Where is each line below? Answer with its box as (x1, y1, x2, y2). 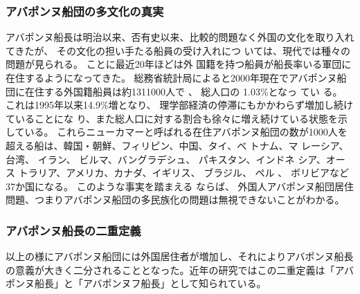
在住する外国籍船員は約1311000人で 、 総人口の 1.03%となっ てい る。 (24, 84, 343, 98)
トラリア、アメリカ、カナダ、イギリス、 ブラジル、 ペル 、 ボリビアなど (18, 165, 349, 180)
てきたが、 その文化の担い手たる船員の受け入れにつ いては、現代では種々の (6, 43, 350, 57)
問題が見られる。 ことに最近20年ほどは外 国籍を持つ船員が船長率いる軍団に (6, 57, 352, 71)
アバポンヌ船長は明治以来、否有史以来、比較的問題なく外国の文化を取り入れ (6, 30, 354, 44)
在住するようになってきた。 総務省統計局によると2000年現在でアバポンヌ (6, 71, 337, 84)
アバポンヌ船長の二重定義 (6, 221, 141, 239)
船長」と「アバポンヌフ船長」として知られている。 (34, 276, 267, 291)
